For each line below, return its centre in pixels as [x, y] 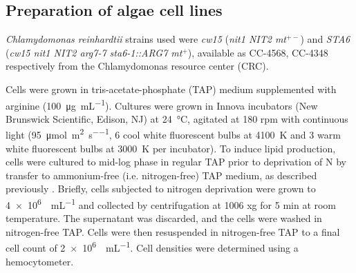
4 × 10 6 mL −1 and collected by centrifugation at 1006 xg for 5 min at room [171, 204]
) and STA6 [325, 39]
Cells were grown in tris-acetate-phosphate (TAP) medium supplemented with [171, 89]
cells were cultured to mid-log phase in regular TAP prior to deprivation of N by [176, 162]
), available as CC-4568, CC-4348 [258, 52]
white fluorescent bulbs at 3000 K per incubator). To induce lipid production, [171, 148]
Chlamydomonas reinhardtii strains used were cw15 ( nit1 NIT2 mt [146, 39]
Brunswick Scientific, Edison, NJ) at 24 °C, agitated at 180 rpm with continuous [177, 118]
